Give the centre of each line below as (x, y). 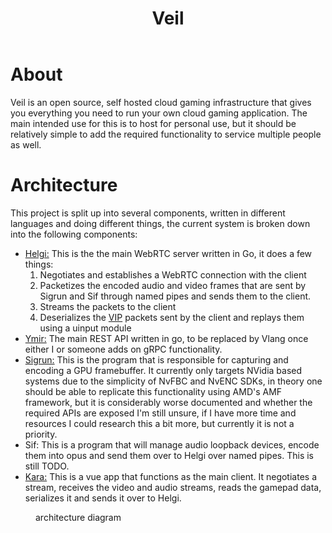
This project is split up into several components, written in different (148, 213)
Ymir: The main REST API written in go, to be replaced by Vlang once (166, 338)
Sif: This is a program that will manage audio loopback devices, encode (172, 444)
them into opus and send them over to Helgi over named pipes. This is (169, 455)
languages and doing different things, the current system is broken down (160, 223)
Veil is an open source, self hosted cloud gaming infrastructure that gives (161, 102)
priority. (41, 434)
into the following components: (74, 234)
